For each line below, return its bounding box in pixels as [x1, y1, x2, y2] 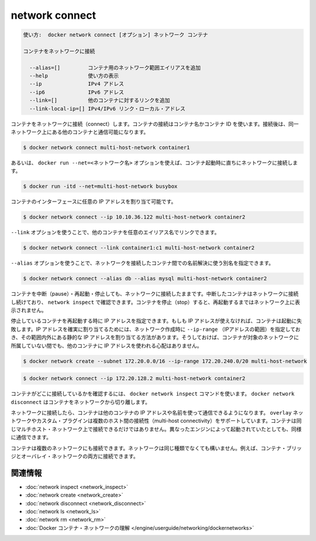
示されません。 [11, 307, 47, 314]
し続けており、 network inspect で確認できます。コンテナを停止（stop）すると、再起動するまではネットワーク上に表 [11, 299, 301, 306]
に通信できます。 [11, 434, 52, 441]
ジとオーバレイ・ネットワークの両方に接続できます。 [11, 453, 139, 460]
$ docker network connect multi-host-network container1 [23, 144, 190, 151]
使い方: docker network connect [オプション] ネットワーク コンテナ [23, 32, 208, 38]
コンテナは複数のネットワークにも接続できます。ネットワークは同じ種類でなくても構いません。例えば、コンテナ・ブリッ [11, 444, 303, 451]
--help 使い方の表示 [29, 73, 119, 79]
